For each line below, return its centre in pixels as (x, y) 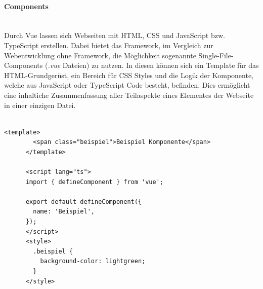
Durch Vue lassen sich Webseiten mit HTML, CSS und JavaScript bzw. (115, 35)
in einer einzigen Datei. (40, 105)
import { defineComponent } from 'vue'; (94, 182)
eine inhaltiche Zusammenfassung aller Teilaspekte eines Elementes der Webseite (129, 95)
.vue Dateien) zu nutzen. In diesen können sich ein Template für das (153, 65)
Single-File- (216, 55)
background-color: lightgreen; (93, 261)
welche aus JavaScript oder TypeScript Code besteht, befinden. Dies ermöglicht (127, 85)
